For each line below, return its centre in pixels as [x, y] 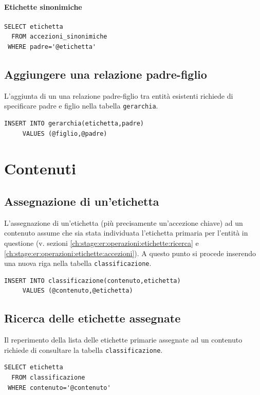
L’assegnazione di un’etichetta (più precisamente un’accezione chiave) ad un [124, 222]
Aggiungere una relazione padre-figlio [106, 74]
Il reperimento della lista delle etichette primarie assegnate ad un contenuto [123, 340]
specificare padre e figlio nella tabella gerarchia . [81, 106]
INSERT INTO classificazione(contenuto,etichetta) [92, 281]
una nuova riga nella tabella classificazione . [78, 263]
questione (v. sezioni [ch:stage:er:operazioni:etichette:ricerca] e [101, 243]
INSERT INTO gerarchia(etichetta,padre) [74, 124]
